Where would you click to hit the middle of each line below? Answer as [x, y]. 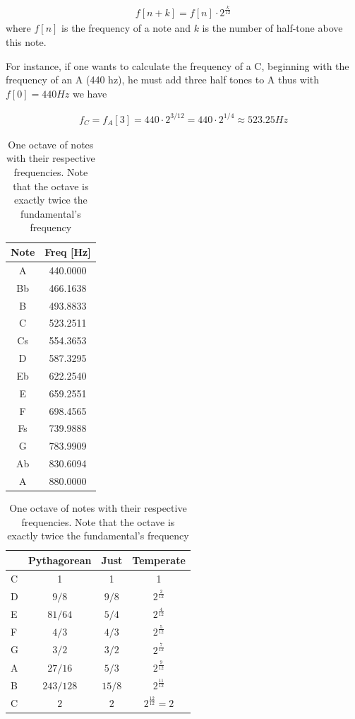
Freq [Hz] [68, 252]
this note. [26, 41]
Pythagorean [60, 560]
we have [90, 93]
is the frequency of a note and [126, 28]
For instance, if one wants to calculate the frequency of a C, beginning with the [177, 65]
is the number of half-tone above [272, 28]
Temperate [159, 560]
